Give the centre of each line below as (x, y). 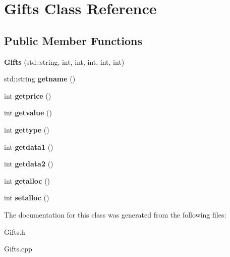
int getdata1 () (29, 146)
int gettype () (27, 129)
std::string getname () (40, 79)
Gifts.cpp (18, 249)
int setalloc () (27, 198)
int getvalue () (28, 113)
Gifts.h (15, 231)
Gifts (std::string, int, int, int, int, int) (64, 61)
